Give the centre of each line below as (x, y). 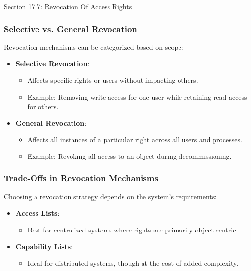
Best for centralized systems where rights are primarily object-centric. (133, 229)
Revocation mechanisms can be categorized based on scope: (94, 47)
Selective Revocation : (53, 63)
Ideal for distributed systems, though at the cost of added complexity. (133, 263)
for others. (43, 106)
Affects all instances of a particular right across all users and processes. (135, 139)
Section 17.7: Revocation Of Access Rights (68, 6)
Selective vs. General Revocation (71, 28)
